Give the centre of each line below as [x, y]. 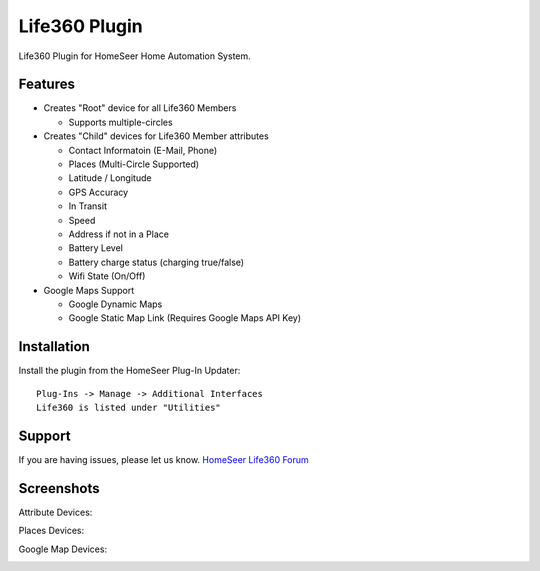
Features [46, 84]
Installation [54, 346]
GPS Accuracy [98, 192]
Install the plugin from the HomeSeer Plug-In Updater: [129, 371]
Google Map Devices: [63, 549]
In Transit [87, 206]
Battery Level [96, 248]
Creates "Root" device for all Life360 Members [140, 108]
